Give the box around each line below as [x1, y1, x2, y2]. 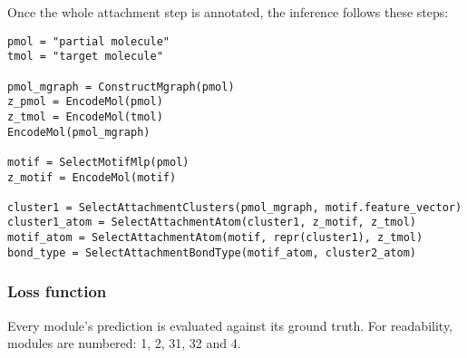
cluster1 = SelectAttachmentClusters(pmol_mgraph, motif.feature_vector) [7, 200, 462, 214]
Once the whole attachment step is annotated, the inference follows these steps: [7, 3, 449, 21]
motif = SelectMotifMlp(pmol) [7, 155, 190, 169]
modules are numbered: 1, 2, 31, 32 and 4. [7, 334, 241, 353]
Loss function [7, 280, 107, 303]
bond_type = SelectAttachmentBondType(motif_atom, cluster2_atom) [7, 246, 417, 259]
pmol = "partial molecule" [7, 34, 170, 48]
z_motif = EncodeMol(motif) [7, 170, 177, 184]
